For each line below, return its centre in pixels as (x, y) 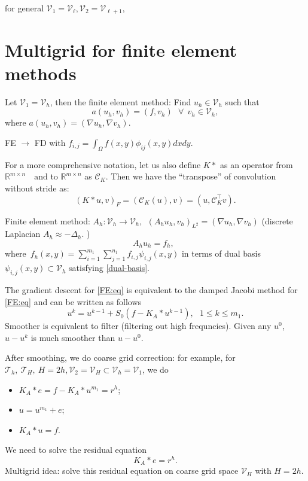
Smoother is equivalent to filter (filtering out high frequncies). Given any (138, 326)
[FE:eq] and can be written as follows (73, 301)
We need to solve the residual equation (76, 450)
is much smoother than (73, 337)
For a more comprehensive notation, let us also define (103, 164)
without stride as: (37, 188)
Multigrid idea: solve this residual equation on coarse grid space (122, 471)
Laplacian (23, 234)
